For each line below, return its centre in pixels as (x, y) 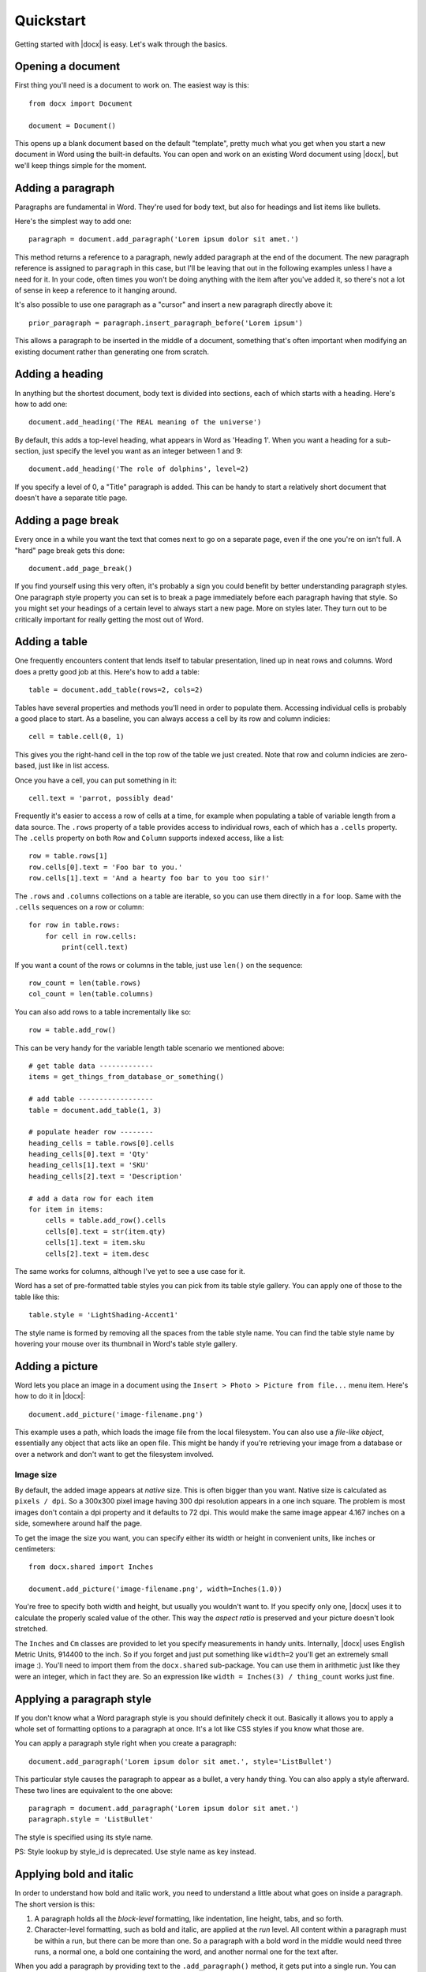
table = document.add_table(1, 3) (95, 1110)
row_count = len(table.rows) (85, 983)
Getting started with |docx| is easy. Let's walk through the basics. (121, 44)
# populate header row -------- (91, 1132)
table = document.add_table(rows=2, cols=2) (116, 690)
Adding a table (51, 642)
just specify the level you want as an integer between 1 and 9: (142, 451)
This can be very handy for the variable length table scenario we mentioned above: (149, 1048)
